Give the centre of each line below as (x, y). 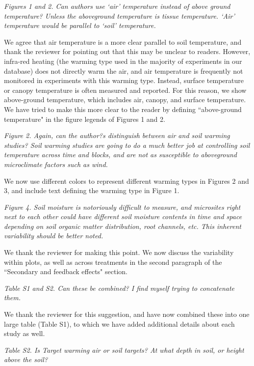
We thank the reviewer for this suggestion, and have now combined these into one (127, 314)
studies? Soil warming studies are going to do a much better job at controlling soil (127, 145)
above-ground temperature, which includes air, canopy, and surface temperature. (125, 99)
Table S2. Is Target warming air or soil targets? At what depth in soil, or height (124, 350)
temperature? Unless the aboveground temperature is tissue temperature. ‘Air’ (119, 15)
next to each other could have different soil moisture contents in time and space (123, 216)
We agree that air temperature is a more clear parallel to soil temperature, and (123, 42)
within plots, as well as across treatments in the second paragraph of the (113, 262)
